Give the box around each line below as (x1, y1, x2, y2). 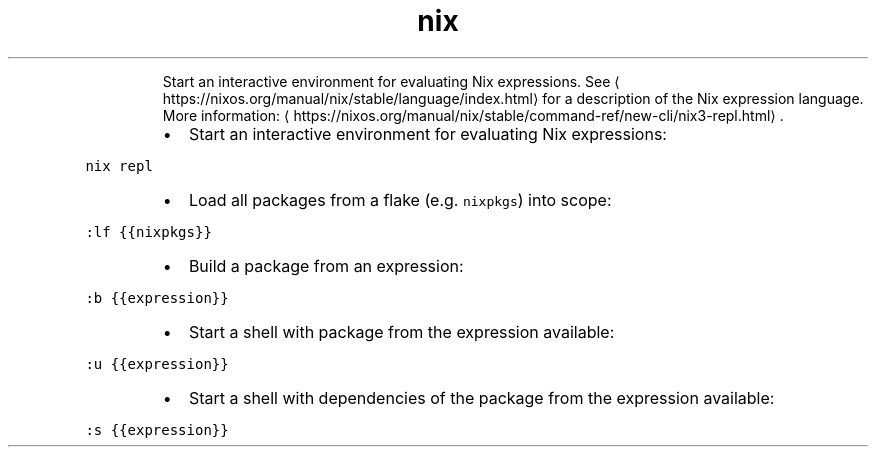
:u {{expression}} (85, 355, 229, 372)
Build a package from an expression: (188, 255, 464, 276)
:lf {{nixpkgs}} (85, 223, 212, 240)
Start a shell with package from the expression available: (188, 321, 615, 342)
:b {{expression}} (85, 289, 229, 306)
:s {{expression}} (85, 421, 229, 438)
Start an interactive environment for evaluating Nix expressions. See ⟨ (162, 72, 620, 90)
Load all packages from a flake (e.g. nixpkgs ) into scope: (188, 189, 612, 210)
